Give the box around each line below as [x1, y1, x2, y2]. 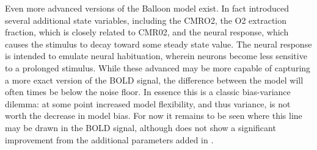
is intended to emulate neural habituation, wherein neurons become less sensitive [5, 49, 307, 62]
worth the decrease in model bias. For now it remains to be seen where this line [5, 109, 302, 122]
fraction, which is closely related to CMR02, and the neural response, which [5, 26, 289, 38]
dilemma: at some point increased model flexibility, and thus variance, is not [5, 97, 291, 110]
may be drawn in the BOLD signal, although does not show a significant [5, 121, 276, 134]
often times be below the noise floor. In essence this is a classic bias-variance [5, 85, 291, 98]
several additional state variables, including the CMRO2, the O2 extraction [5, 13, 287, 26]
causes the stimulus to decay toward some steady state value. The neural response [5, 37, 312, 50]
